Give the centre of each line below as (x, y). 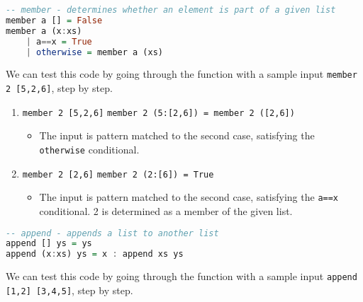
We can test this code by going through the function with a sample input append (181, 276)
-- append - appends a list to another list (112, 233)
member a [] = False (54, 20)
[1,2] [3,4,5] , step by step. (69, 290)
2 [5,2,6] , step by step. (59, 88)
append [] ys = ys (49, 244)
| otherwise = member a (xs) (94, 52)
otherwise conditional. (89, 149)
